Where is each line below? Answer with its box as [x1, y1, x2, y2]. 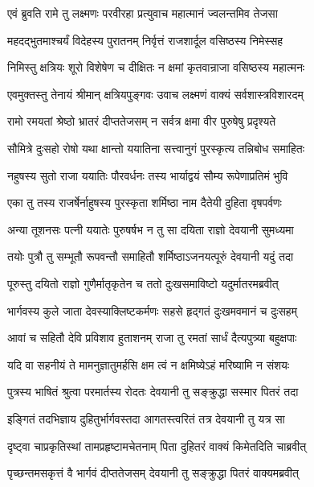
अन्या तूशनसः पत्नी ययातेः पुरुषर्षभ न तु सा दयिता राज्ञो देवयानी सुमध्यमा [7, 221, 294, 237]
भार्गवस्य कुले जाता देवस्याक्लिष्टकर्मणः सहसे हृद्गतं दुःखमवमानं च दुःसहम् [7, 302, 297, 319]
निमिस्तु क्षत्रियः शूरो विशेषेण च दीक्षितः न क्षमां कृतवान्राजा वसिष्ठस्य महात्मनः [7, 59, 305, 76]
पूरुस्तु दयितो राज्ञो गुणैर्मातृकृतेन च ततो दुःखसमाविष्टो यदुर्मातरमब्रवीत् [7, 274, 279, 291]
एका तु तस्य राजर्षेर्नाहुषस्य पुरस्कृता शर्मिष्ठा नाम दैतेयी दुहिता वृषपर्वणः [7, 194, 282, 211]
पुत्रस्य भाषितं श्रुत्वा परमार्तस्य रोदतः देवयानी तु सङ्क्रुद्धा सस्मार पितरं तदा [7, 383, 299, 400]
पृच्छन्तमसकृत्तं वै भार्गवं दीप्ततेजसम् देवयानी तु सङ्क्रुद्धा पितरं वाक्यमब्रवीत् [7, 464, 299, 481]
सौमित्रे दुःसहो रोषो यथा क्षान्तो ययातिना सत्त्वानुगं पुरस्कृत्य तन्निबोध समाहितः [7, 139, 305, 156]
